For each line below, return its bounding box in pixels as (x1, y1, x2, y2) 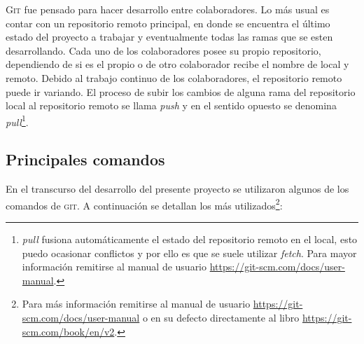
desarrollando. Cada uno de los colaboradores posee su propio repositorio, (6, 43, 321, 57)
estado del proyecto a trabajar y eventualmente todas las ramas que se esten (6, 29, 333, 44)
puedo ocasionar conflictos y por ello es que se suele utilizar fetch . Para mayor (22, 245, 357, 260)
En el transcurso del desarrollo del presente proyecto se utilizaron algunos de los (6, 181, 349, 196)
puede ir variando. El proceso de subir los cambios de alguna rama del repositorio (6, 84, 356, 99)
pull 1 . (6, 112, 29, 129)
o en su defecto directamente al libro (142, 310, 300, 325)
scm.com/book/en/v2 (22, 324, 115, 338)
